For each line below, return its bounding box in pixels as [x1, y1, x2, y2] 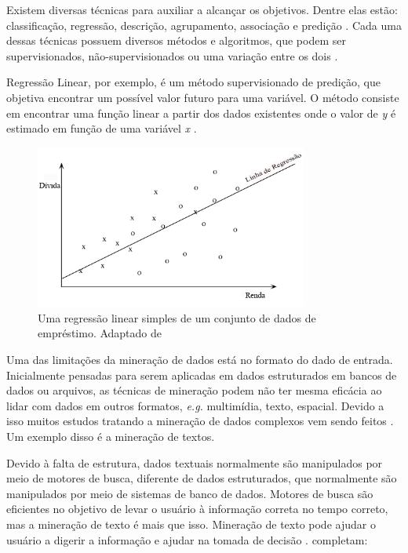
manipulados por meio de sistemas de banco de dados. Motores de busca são [6, 485, 373, 501]
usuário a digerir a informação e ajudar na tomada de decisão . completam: [6, 531, 368, 548]
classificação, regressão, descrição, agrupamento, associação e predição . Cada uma [6, 16, 402, 33]
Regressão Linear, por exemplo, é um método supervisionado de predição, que [6, 74, 381, 90]
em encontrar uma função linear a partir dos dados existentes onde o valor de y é [6, 104, 396, 121]
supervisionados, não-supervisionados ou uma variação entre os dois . [6, 47, 338, 64]
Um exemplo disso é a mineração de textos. [6, 428, 215, 444]
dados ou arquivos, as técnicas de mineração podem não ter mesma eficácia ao [6, 382, 382, 398]
